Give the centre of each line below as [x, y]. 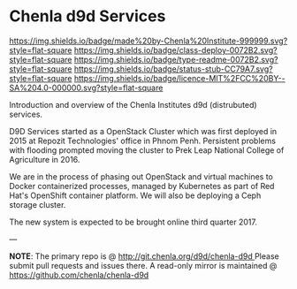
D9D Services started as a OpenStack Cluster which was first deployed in [143, 131]
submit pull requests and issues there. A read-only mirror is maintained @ [143, 265]
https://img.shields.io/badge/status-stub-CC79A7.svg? [173, 69]
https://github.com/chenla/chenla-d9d [79, 275]
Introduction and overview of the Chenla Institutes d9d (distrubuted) [133, 104]
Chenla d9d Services [88, 16]
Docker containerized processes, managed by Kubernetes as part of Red [142, 186]
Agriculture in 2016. [45, 159]
